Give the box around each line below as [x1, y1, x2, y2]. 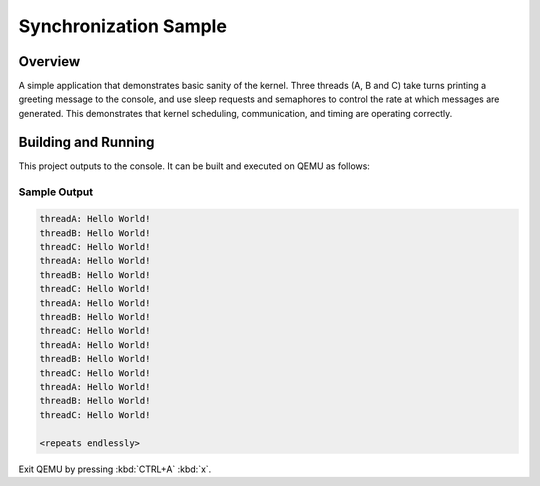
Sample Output [18, 185, 94, 199]
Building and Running [18, 133, 155, 150]
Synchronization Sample [18, 15, 227, 37]
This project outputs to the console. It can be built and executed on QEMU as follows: [18, 160, 370, 172]
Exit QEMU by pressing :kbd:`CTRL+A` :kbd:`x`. [18, 463, 212, 475]
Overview [18, 53, 81, 70]
